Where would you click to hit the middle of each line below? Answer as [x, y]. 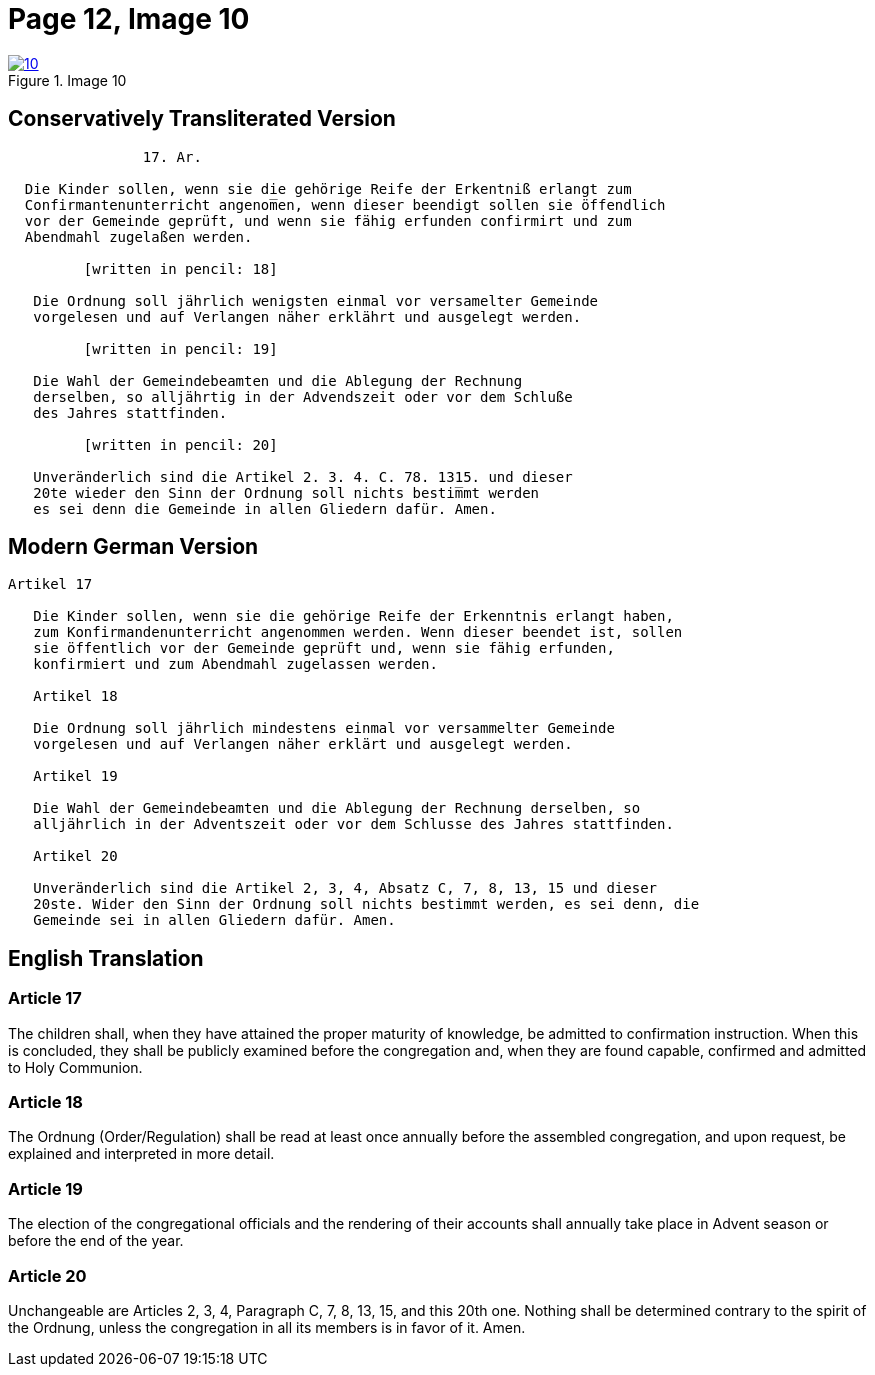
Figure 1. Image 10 [67, 80]
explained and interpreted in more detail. [141, 1154]
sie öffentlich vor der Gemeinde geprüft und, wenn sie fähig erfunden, [324, 648]
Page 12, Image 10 [129, 19]
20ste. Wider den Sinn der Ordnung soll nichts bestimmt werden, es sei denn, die [366, 904]
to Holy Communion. [75, 1067]
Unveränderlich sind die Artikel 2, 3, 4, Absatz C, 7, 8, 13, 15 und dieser [345, 888]
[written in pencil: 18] [180, 268]
